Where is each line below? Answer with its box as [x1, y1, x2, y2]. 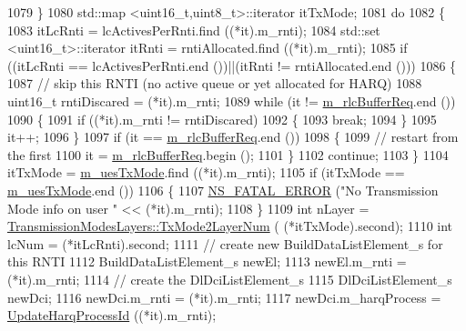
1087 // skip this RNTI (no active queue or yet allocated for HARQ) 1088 [7, 74, 422, 93]
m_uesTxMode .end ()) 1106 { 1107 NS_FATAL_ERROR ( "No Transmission [7, 180, 439, 199]
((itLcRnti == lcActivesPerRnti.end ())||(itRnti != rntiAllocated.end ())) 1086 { [7, 55, 457, 75]
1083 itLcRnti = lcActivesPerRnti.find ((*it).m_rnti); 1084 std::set [7, 20, 380, 39]
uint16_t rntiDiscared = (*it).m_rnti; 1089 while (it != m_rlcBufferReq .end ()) [7, 91, 456, 110]
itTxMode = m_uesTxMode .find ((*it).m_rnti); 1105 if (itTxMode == [7, 163, 405, 182]
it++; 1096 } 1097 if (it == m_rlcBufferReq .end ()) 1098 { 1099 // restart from [7, 127, 459, 146]
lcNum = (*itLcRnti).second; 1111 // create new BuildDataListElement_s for [7, 234, 443, 253]
